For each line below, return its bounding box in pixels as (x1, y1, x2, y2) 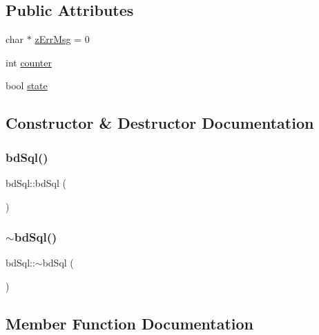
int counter (6, 55, 52, 69)
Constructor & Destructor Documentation (6, 112, 314, 134)
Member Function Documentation (6, 312, 254, 334)
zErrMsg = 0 (35, 32, 90, 46)
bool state (6, 78, 48, 93)
